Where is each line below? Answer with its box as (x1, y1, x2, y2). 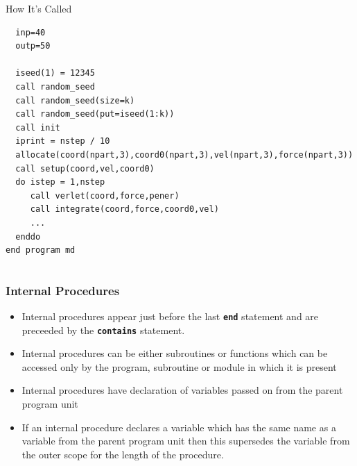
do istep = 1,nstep (15, 177, 105, 188)
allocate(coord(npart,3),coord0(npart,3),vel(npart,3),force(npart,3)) (15, 149, 354, 160)
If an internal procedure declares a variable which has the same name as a (21, 419, 336, 434)
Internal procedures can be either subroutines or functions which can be (21, 346, 328, 360)
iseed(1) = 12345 (15, 68, 95, 78)
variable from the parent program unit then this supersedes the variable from (21, 433, 350, 448)
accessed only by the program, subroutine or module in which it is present (21, 359, 337, 374)
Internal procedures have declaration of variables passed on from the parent (21, 383, 343, 397)
